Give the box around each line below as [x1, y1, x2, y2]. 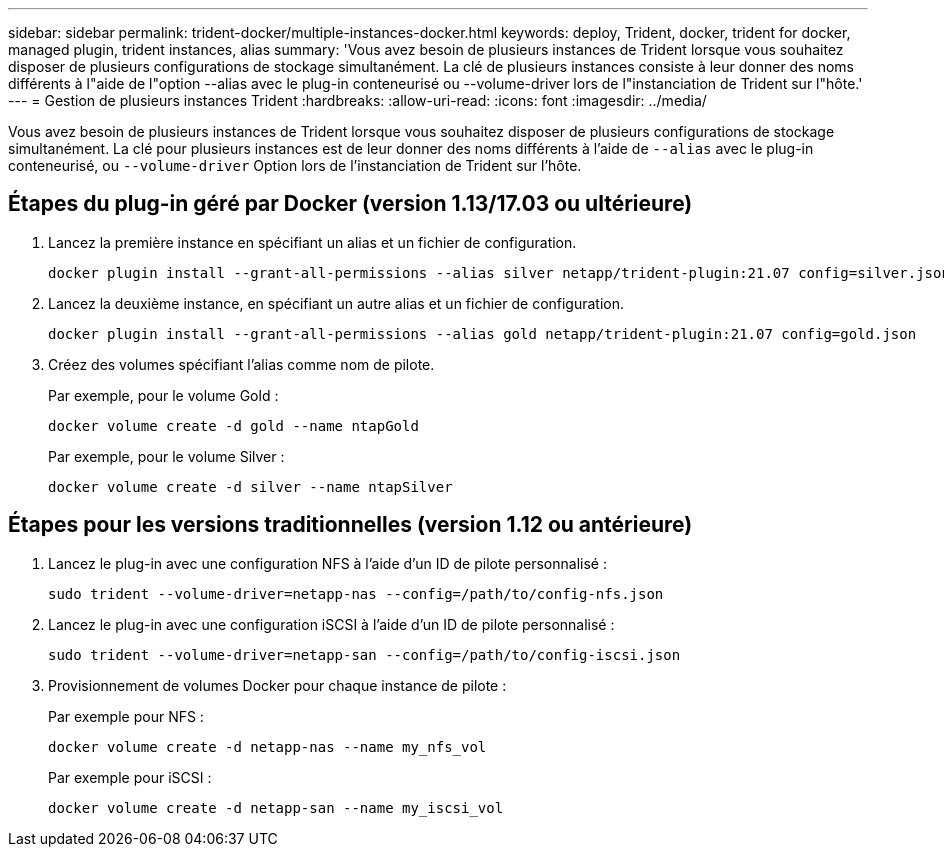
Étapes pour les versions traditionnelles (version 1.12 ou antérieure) [8, 512, 693, 538]
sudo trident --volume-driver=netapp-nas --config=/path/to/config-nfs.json [48, 585, 664, 602]
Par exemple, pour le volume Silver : [48, 447, 285, 465]
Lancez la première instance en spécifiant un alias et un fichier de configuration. [48, 233, 577, 251]
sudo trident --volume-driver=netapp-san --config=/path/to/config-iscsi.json [48, 646, 681, 663]
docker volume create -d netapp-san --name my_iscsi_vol [48, 799, 504, 816]
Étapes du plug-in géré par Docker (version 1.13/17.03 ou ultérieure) [8, 191, 693, 217]
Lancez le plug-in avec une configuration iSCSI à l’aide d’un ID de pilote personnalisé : [48, 615, 615, 633]
